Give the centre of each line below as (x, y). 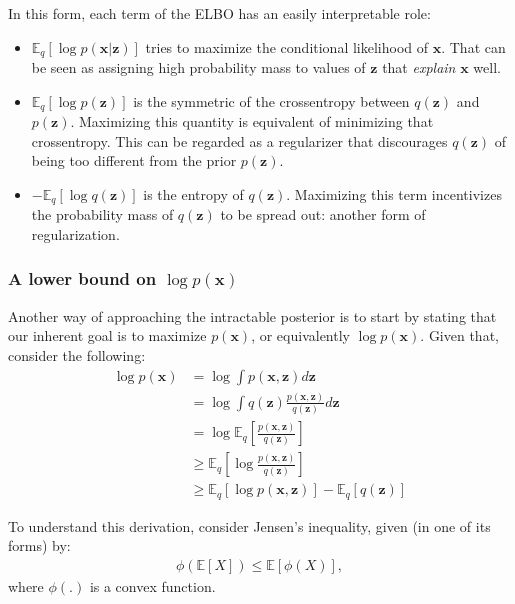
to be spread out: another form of (323, 214)
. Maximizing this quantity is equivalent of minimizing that (252, 121)
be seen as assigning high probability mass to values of (198, 67)
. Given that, (459, 335)
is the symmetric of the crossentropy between (271, 100)
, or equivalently (300, 335)
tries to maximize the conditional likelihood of (287, 46)
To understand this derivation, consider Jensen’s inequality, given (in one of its (249, 525)
